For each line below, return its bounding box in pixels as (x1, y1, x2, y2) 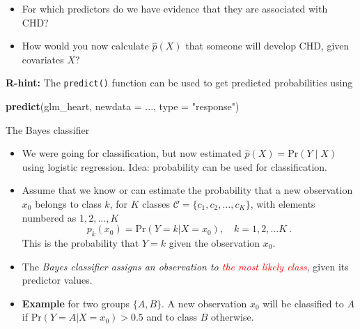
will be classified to (263, 296, 344, 310)
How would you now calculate (22, 38, 149, 53)
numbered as (22, 210, 77, 224)
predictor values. (22, 273, 93, 287)
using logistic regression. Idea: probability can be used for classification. (22, 159, 328, 174)
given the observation (169, 235, 260, 250)
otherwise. (210, 309, 254, 324)
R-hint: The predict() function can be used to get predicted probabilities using (6, 75, 353, 90)
